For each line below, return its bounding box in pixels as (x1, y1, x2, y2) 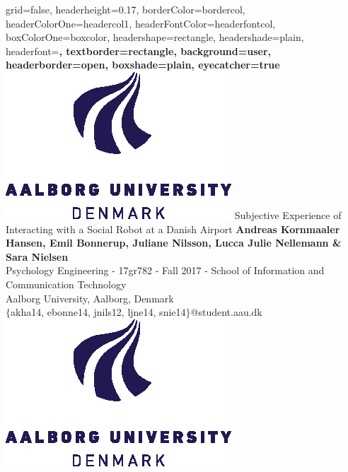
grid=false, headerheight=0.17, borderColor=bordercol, (6, 2, 245, 16)
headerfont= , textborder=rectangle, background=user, (6, 43, 272, 58)
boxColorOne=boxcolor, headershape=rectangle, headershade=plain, (6, 30, 304, 45)
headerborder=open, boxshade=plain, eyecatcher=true (6, 57, 280, 72)
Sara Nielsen (6, 249, 69, 264)
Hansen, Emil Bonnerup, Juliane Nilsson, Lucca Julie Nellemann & (6, 235, 342, 250)
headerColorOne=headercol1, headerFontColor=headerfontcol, (6, 16, 276, 30)
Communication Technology (6, 276, 127, 291)
